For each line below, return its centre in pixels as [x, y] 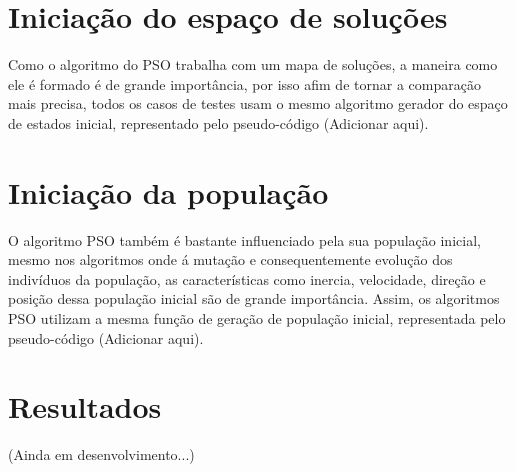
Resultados [85, 406]
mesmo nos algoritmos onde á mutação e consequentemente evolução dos [230, 259]
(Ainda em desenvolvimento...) [101, 454]
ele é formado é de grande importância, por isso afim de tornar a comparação [244, 83]
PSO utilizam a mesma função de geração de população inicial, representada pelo [257, 318]
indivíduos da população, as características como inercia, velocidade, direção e [247, 278]
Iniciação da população [168, 191]
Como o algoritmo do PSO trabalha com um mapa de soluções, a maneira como [253, 64]
